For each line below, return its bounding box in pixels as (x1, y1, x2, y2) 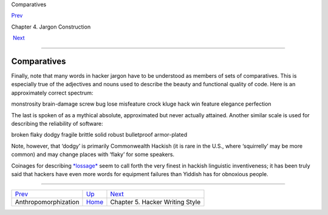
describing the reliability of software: (11, 120, 103, 128)
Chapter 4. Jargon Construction (11, 23, 91, 30)
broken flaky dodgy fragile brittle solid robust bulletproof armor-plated (11, 131, 188, 138)
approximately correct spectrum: (11, 89, 94, 97)
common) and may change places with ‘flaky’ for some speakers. (11, 151, 175, 158)
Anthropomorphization (15, 198, 80, 206)
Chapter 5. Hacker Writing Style (110, 198, 200, 206)
